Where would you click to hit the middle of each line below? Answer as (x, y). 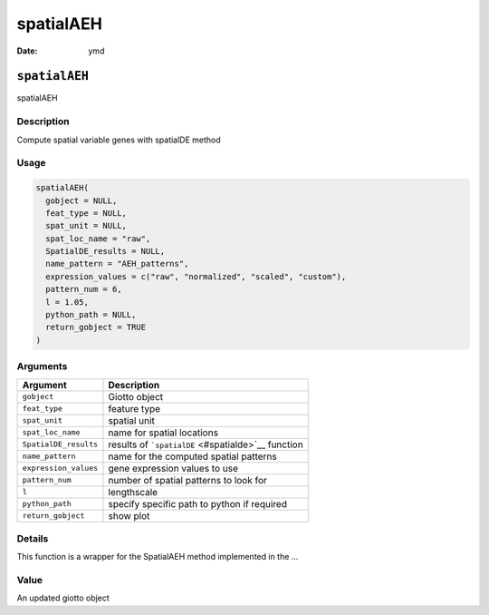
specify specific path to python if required (197, 503)
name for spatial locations (163, 433)
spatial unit (132, 420)
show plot (129, 515)
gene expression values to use (173, 468)
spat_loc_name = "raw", (98, 239)
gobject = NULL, (81, 200)
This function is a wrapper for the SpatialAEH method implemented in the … (158, 557)
